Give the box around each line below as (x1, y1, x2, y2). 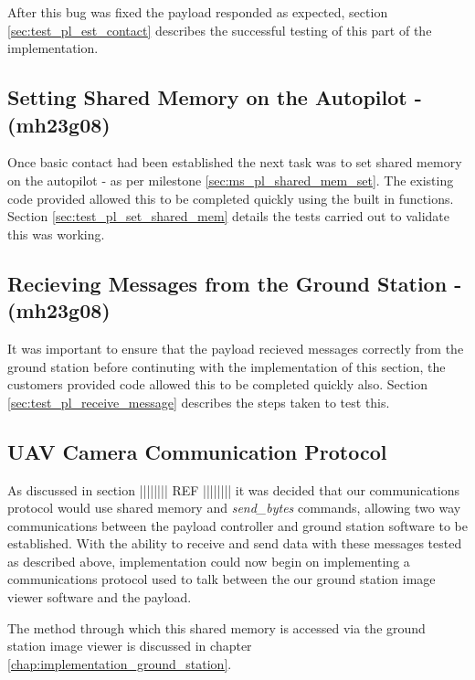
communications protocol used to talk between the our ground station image (7, 569, 436, 589)
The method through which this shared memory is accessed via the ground (7, 618, 426, 637)
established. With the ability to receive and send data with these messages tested (7, 534, 462, 553)
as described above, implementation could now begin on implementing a (7, 551, 410, 570)
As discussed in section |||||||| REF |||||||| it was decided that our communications (7, 480, 460, 499)
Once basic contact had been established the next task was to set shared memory (7, 153, 462, 172)
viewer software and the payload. (7, 588, 192, 607)
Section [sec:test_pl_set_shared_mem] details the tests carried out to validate (7, 207, 450, 226)
